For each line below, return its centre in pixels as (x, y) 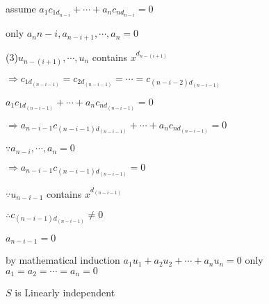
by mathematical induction (63, 260)
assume (21, 8)
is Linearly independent (65, 293)
